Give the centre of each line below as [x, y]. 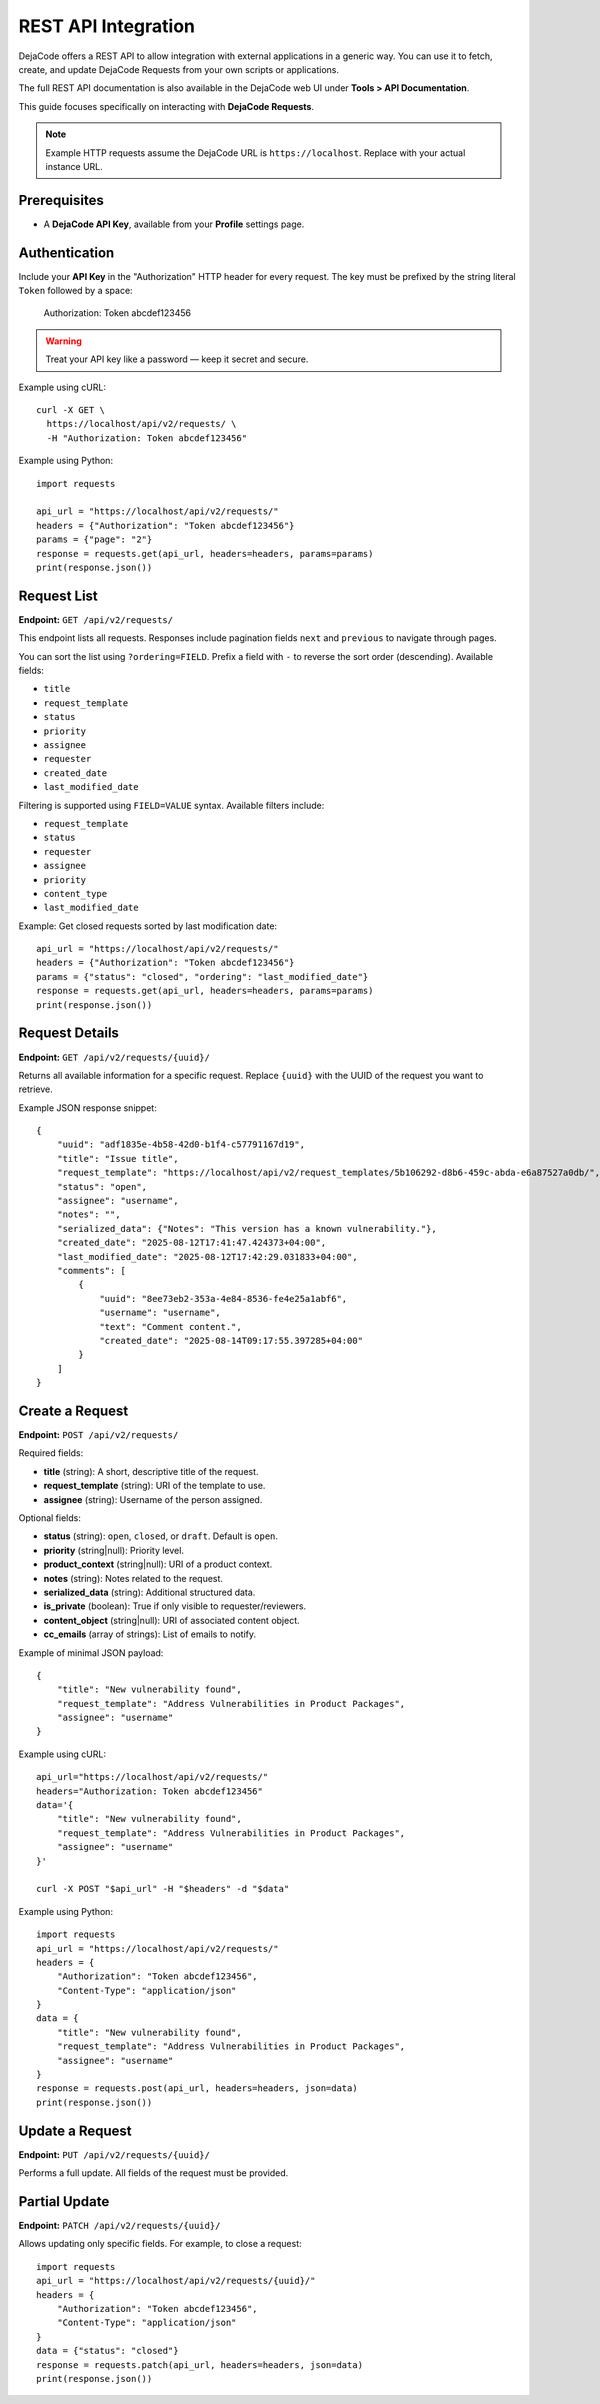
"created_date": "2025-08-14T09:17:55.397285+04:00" [231, 1340]
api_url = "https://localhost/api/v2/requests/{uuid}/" [176, 2281]
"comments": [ [91, 1270]
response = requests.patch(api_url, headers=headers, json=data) [200, 2364]
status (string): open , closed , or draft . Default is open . [161, 1536]
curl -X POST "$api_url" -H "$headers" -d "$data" [163, 1889]
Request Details [69, 1033]
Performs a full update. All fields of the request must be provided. [153, 2173]
